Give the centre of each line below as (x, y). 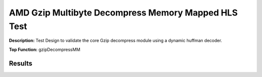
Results (21, 63)
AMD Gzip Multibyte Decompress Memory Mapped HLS (123, 13)
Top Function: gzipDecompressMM (45, 49)
